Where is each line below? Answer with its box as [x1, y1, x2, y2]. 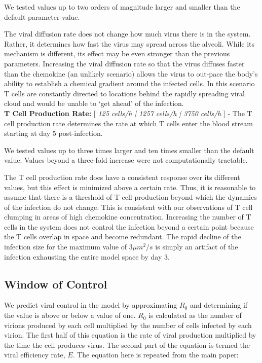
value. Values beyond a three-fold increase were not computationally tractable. [4, 155, 248, 165]
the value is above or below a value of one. [4, 310, 136, 320]
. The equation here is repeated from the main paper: [72, 349, 239, 360]
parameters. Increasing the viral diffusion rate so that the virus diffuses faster [4, 58, 245, 68]
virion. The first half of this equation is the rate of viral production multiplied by [4, 330, 256, 340]
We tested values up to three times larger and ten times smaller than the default [4, 144, 254, 155]
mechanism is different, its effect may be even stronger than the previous [4, 48, 230, 59]
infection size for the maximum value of [4, 241, 127, 252]
